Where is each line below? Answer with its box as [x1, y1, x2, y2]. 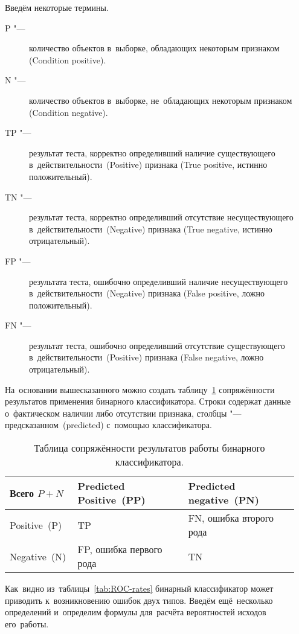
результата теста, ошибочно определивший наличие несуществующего [29, 275, 288, 287]
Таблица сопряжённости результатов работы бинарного [34, 441, 265, 455]
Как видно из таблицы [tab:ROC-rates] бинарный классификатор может [5, 582, 274, 595]
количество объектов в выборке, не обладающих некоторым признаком [29, 94, 292, 106]
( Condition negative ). [29, 106, 108, 118]
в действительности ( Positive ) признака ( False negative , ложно [29, 351, 264, 363]
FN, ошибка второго [188, 511, 274, 525]
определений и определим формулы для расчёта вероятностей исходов [5, 606, 266, 618]
